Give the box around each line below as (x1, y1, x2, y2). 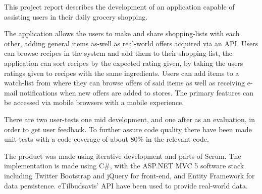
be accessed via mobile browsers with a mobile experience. (4, 97, 184, 108)
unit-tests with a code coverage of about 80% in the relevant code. (4, 134, 209, 144)
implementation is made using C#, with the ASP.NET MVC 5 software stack (4, 160, 244, 171)
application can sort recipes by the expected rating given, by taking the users (4, 57, 243, 68)
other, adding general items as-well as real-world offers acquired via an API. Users (4, 38, 258, 48)
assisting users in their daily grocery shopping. (4, 11, 148, 22)
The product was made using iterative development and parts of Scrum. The (4, 150, 241, 161)
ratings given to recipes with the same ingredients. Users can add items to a (4, 67, 239, 78)
